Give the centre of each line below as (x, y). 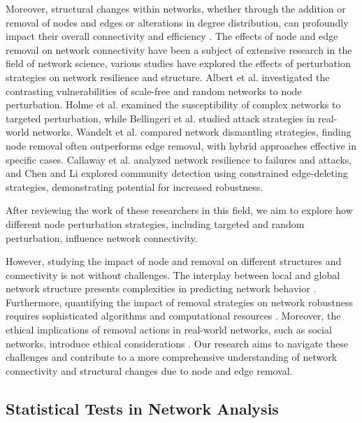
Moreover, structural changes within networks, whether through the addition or (176, 8)
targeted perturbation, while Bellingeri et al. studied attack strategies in (160, 118)
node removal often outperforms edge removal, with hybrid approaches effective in (181, 145)
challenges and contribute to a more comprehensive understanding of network (172, 357)
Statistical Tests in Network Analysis (142, 408)
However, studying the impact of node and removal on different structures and (174, 261)
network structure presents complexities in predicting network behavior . (161, 288)
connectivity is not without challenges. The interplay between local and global (173, 274)
